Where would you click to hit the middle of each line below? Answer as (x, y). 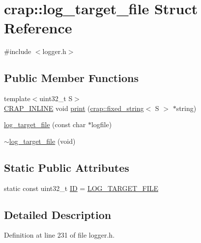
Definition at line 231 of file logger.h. (59, 235)
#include (18, 51)
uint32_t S (56, 98)
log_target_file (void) (42, 141)
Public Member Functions (71, 78)
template (17, 98)
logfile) (101, 124)
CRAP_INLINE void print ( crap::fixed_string (74, 108)
